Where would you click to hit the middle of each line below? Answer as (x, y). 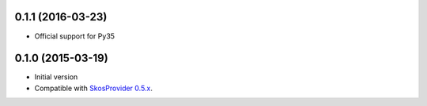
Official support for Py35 (74, 36)
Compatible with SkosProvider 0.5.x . (94, 88)
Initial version (56, 77)
